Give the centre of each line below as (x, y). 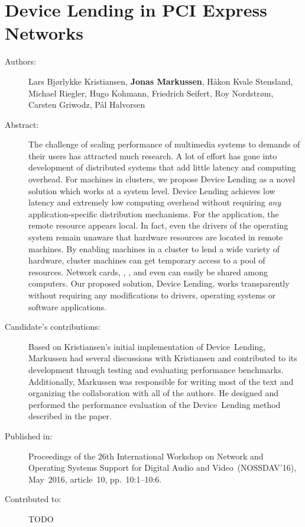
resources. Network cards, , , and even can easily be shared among (148, 271)
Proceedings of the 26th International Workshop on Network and (146, 456)
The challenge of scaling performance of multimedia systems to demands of (164, 144)
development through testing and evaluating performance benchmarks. (156, 369)
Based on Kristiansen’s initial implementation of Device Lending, (147, 346)
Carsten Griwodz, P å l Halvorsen (87, 105)
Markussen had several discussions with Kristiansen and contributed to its (163, 358)
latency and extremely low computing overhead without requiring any (155, 202)
